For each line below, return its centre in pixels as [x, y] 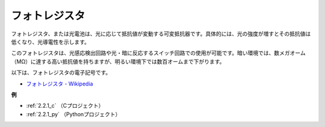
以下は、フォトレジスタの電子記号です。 [61, 73]
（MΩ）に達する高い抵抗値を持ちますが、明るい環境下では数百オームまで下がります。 [118, 61]
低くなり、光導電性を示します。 [51, 42]
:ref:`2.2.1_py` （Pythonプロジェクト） [73, 114]
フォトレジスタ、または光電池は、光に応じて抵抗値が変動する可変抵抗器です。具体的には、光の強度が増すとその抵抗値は [161, 34]
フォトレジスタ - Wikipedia [60, 84]
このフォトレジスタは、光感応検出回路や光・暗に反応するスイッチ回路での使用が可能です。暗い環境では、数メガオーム [159, 53]
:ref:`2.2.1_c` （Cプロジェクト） [65, 106]
